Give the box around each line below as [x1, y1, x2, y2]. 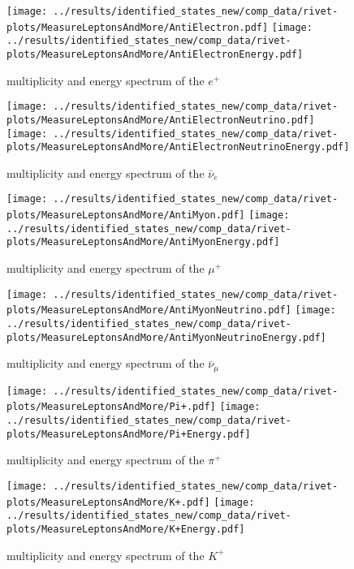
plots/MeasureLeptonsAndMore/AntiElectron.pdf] [6, 21, 269, 33]
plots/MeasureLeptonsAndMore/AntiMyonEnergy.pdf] [6, 236, 280, 248]
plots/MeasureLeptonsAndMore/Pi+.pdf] [6, 401, 216, 413]
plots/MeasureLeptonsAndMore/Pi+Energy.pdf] [6, 428, 251, 440]
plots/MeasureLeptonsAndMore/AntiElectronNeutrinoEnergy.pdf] [6, 141, 350, 153]
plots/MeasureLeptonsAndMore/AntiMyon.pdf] [6, 209, 245, 222]
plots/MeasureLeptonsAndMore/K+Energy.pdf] [6, 523, 245, 535]
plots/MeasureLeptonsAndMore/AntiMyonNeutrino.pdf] [6, 304, 291, 317]
